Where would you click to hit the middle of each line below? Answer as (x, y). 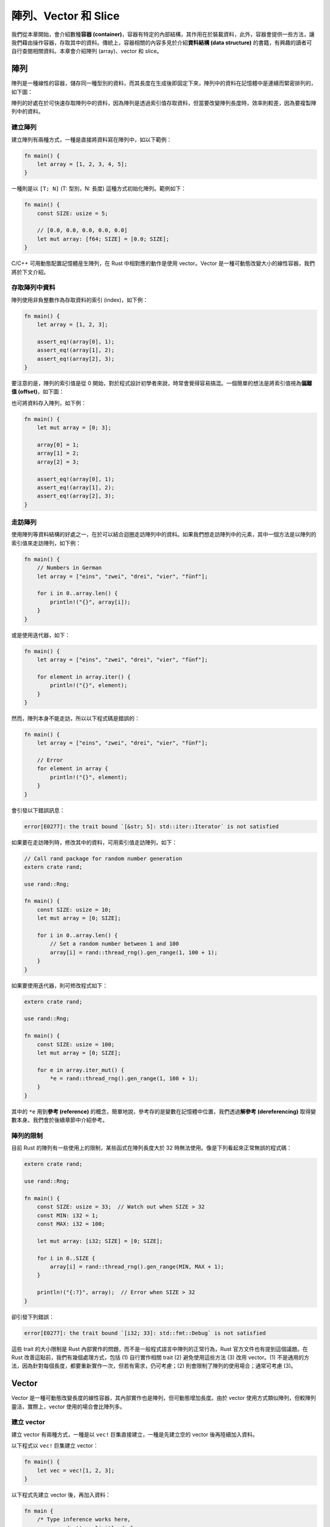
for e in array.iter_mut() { (81, 1070)
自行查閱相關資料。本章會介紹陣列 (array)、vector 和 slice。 (87, 51)
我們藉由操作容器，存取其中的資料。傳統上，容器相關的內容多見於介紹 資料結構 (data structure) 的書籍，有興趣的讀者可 (162, 42)
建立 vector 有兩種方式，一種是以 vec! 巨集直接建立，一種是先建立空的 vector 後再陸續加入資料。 (135, 1434)
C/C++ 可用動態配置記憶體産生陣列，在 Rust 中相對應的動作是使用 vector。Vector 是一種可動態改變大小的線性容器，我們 (163, 263)
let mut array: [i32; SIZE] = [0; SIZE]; (100, 1241)
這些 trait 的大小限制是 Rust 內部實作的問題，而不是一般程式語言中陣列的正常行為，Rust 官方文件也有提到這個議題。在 (159, 1349)
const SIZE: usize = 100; (76, 1044)
